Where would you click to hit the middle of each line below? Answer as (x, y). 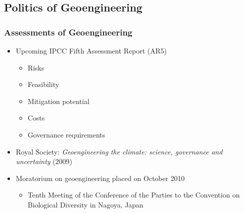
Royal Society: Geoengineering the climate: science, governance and (119, 151)
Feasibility (43, 84)
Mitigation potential (58, 101)
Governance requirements (66, 134)
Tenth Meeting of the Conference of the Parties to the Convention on (134, 195)
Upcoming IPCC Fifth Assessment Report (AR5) (91, 50)
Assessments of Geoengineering (68, 32)
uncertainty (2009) (44, 161)
